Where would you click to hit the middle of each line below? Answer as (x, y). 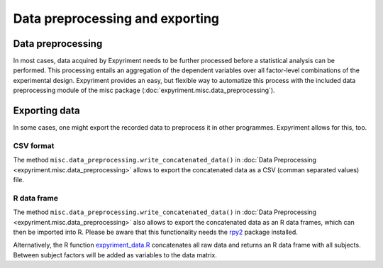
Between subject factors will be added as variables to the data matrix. (115, 255)
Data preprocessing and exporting (116, 18)
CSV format (34, 145)
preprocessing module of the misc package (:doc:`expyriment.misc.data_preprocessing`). (144, 90)
